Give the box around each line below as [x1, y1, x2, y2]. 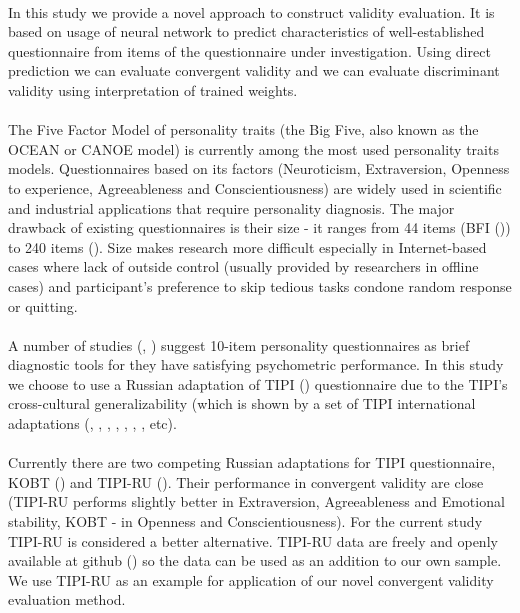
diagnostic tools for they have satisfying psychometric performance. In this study [8, 354, 504, 375]
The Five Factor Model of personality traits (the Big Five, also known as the [8, 119, 479, 140]
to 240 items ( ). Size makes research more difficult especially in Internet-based [8, 236, 487, 257]
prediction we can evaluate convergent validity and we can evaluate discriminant [8, 60, 500, 81]
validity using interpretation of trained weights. [8, 79, 298, 100]
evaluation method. [8, 589, 126, 610]
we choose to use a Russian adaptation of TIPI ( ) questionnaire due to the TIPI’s [8, 373, 508, 394]
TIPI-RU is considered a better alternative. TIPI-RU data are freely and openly [8, 530, 498, 551]
